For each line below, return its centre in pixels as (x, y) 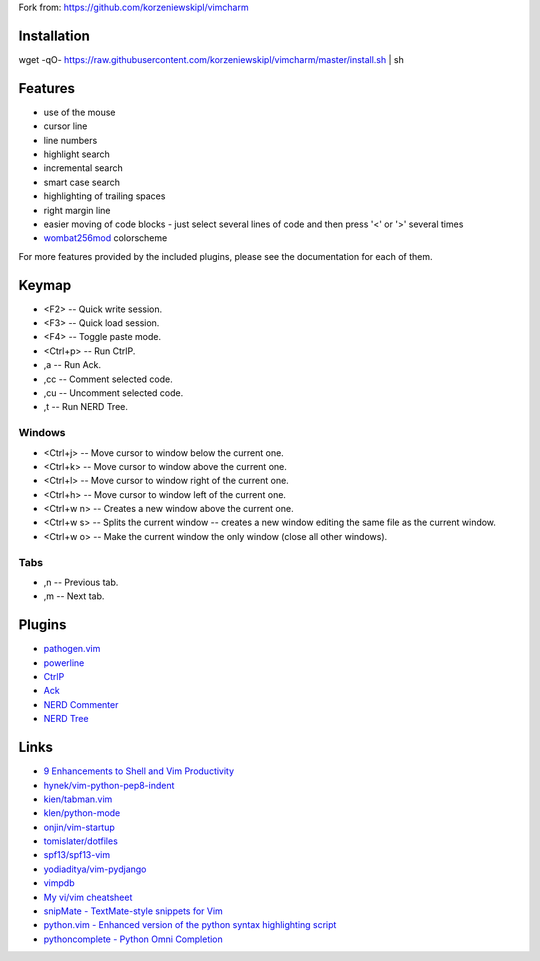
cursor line (65, 126)
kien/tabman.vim (78, 799)
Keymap (45, 285)
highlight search (76, 154)
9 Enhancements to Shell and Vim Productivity (139, 771)
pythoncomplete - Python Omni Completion (133, 939)
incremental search (83, 168)
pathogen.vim (72, 649)
